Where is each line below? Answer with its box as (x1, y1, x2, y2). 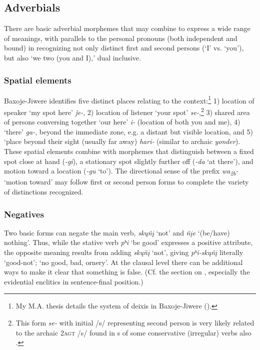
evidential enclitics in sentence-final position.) (4, 276, 143, 286)
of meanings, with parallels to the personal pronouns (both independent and (4, 32, 237, 43)
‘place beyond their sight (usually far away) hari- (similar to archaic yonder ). (4, 136, 240, 146)
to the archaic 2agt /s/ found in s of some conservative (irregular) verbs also (15, 327, 251, 337)
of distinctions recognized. (4, 186, 83, 196)
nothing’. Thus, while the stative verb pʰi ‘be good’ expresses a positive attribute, (4, 237, 253, 247)
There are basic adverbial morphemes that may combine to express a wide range (4, 23, 250, 33)
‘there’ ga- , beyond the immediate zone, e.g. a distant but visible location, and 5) (4, 126, 253, 136)
